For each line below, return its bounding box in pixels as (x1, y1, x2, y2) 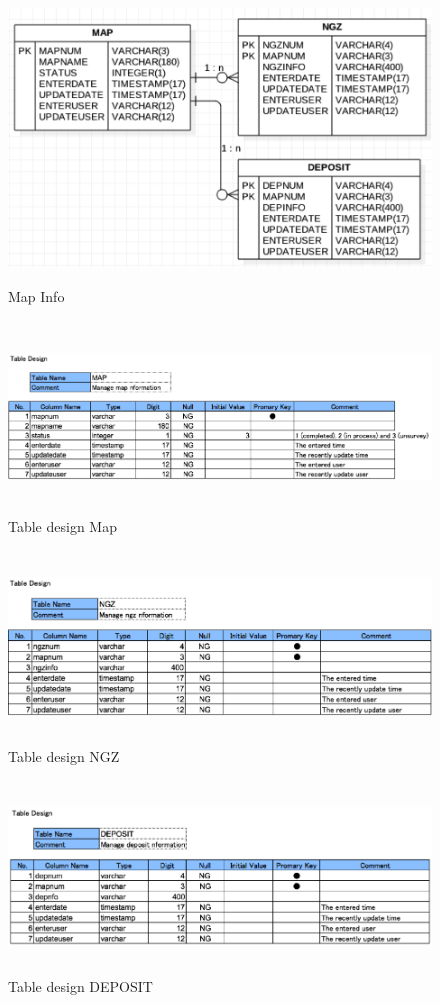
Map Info (8, 285, 65, 306)
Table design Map (8, 515, 117, 536)
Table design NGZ (8, 745, 120, 766)
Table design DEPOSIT (8, 976, 153, 997)
